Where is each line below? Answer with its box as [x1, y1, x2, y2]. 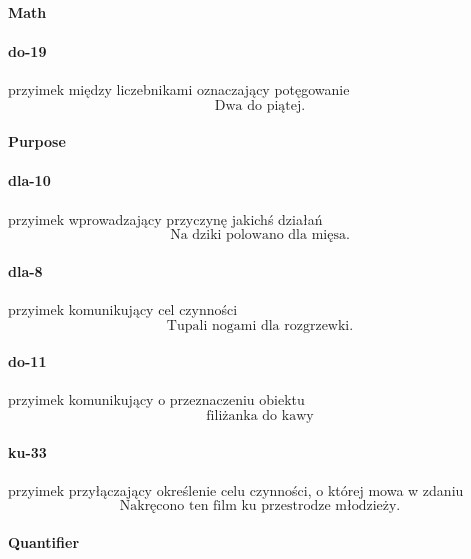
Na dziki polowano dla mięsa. [170, 228, 350, 243]
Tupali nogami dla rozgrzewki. [166, 318, 354, 333]
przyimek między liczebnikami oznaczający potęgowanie [8, 78, 350, 99]
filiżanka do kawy [206, 408, 314, 423]
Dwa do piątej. [214, 98, 306, 113]
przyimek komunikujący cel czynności [8, 298, 238, 319]
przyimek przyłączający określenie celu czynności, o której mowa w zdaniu [8, 479, 464, 500]
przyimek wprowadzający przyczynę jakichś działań [8, 208, 323, 229]
